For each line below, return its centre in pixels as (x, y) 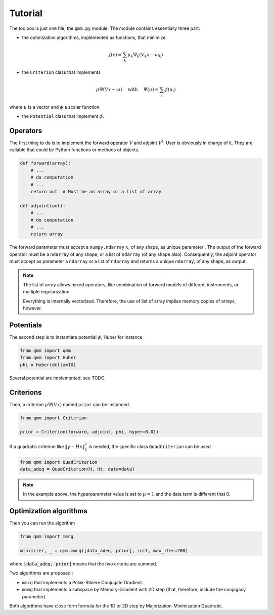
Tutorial (26, 13)
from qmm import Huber (48, 358)
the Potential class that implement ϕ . (63, 116)
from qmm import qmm (45, 350)
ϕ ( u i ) (170, 90)
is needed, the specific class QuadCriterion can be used (150, 447)
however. (33, 308)
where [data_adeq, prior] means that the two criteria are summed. (83, 563)
